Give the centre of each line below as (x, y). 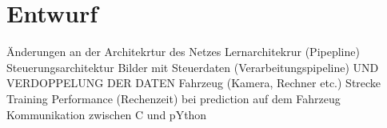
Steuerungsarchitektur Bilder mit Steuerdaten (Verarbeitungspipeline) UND (193, 67)
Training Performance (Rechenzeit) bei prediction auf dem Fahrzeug (174, 98)
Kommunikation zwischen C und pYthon (107, 114)
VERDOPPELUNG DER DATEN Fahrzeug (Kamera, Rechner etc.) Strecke (194, 83)
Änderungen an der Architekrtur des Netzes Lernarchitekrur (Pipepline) (183, 52)
